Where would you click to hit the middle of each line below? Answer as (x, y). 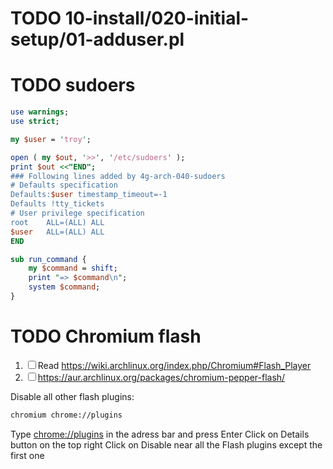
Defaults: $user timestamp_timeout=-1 (89, 195)
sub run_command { (48, 259)
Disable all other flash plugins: (72, 396)
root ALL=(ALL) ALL (57, 222)
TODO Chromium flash (106, 336)
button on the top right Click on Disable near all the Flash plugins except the (166, 444)
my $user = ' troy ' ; (51, 139)
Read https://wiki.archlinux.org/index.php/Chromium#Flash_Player (174, 365)
